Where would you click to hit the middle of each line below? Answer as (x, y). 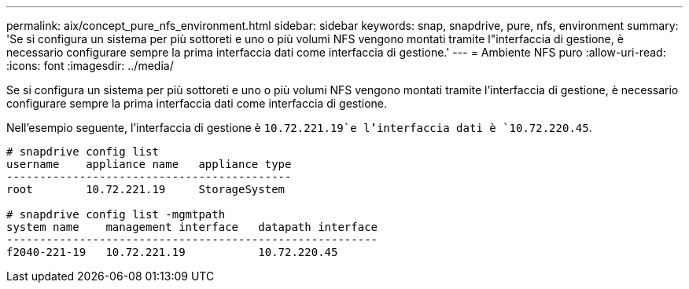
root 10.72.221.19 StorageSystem (146, 189)
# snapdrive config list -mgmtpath (116, 214)
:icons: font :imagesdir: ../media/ (90, 66)
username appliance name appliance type (149, 164)
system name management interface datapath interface (192, 227)
